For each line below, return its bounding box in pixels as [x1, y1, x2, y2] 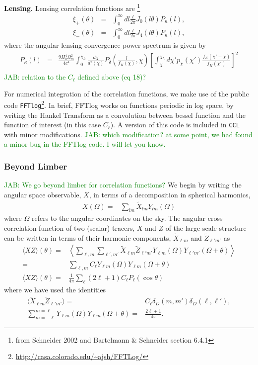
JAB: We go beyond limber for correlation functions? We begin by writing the [4, 180, 242, 190]
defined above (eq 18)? [77, 72, 146, 82]
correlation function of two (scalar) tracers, [4, 223, 135, 233]
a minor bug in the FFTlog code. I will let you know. [4, 139, 166, 149]
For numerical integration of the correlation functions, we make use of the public [4, 88, 249, 98]
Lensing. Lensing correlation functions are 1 [4, 1, 140, 13]
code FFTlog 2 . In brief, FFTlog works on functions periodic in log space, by [4, 98, 234, 110]
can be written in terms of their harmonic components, [4, 232, 171, 243]
